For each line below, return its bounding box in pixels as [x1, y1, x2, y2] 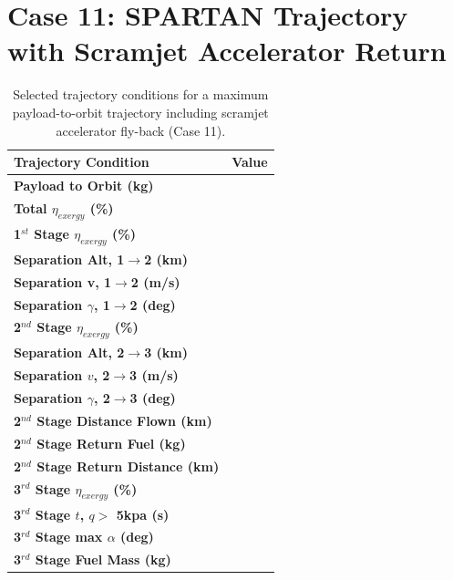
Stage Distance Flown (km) [36, 410, 212, 430]
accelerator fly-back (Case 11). [56, 120, 226, 140]
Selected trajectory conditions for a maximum [13, 85, 269, 104]
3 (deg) [129, 388, 176, 408]
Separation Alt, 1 [14, 249, 125, 268]
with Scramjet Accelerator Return [7, 32, 447, 69]
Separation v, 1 [14, 272, 112, 291]
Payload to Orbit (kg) [14, 175, 154, 194]
